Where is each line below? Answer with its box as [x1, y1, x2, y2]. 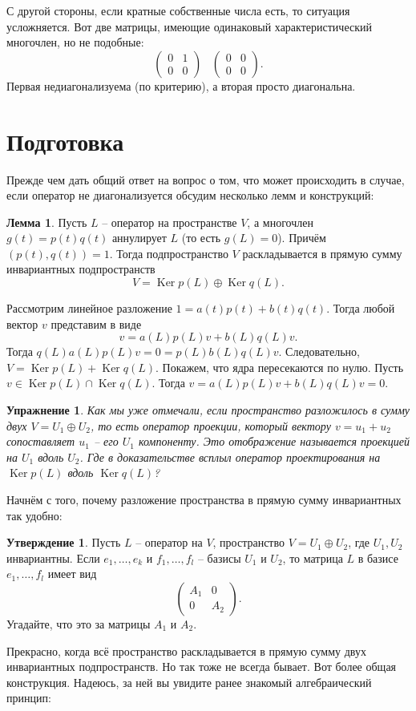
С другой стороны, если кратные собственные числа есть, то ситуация [6, 2, 350, 18]
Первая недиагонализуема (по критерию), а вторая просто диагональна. [6, 77, 356, 94]
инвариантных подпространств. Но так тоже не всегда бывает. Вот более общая [6, 658, 397, 675]
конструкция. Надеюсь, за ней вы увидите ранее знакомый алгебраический [6, 673, 372, 690]
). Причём [277, 229, 326, 246]
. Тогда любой [326, 300, 395, 317]
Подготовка [6, 124, 124, 157]
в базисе [357, 549, 398, 566]
